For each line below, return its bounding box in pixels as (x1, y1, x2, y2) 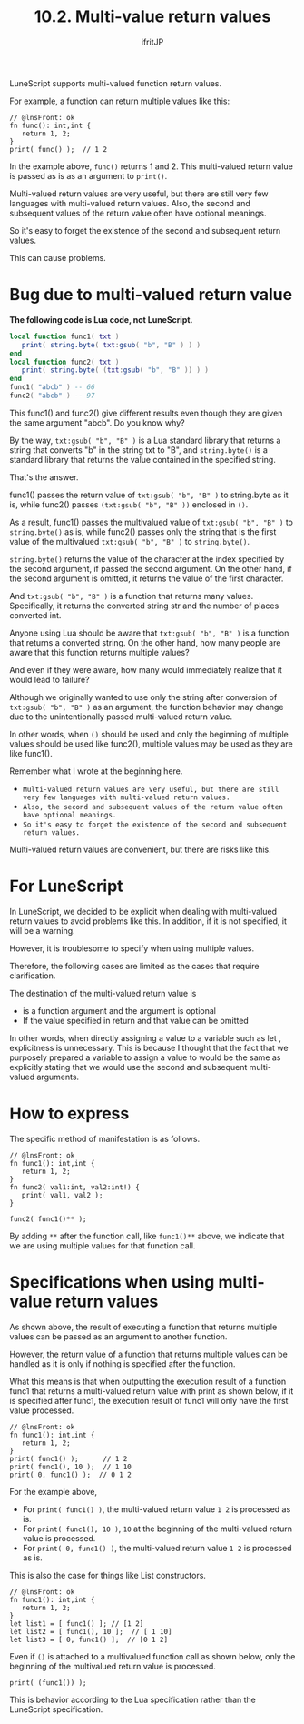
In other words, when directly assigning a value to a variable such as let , (9, 1032, 281, 1043)
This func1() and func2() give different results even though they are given (9, 407, 283, 418)
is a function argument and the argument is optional (22, 1005, 216, 1016)
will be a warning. (9, 925, 75, 936)
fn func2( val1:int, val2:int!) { (9, 1182, 141, 1192)
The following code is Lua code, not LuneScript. (9, 314, 193, 325)
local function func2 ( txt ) (9, 357, 120, 366)
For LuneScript (9, 876, 124, 897)
